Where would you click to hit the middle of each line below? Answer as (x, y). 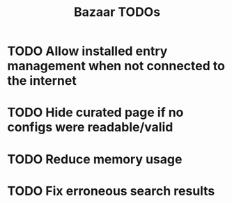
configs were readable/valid (90, 128)
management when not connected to (116, 66)
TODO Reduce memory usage (95, 159)
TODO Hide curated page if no (95, 113)
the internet (42, 81)
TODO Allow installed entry (87, 51)
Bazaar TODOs (117, 12)
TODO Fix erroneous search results (111, 191)
